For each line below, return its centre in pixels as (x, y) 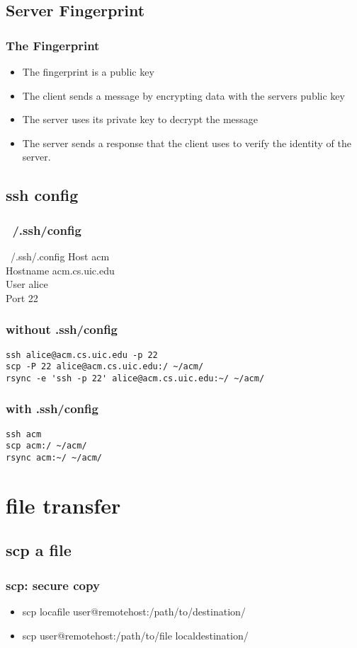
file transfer (63, 505)
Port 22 (22, 297)
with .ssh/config (52, 409)
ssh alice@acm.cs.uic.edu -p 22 (82, 355)
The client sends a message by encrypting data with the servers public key (183, 95)
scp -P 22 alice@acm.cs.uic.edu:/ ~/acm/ (105, 367)
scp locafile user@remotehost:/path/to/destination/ (134, 612)
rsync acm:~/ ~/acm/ (54, 458)
